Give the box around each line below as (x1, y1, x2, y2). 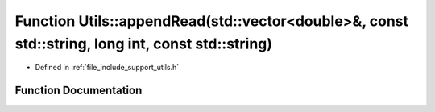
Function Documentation (14, 84, 143, 97)
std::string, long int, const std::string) (14, 35, 273, 52)
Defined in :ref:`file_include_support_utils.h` (35, 63, 180, 73)
